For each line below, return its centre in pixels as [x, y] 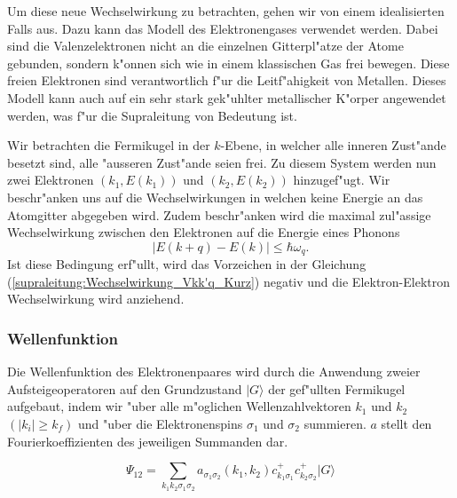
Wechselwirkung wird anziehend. [96, 299]
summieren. [335, 423]
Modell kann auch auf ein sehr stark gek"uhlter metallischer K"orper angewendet [227, 97]
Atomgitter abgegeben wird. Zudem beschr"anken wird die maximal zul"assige [219, 214]
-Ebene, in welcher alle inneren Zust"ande [333, 145]
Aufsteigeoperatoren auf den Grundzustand [125, 388]
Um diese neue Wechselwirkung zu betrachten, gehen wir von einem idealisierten [226, 11]
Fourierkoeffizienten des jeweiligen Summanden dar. [148, 441]
